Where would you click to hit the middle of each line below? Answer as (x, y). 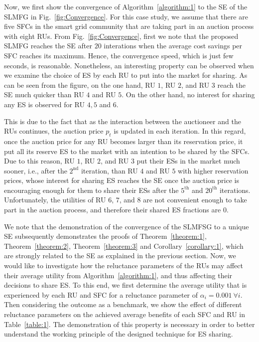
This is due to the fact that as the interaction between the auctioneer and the (123, 121)
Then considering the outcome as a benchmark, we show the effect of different (123, 304)
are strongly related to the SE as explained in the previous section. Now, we (120, 256)
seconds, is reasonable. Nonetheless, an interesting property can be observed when (129, 65)
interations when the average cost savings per (173, 46)
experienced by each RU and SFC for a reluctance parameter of (101, 294)
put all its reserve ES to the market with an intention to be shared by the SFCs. (127, 151)
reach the (231, 85)
